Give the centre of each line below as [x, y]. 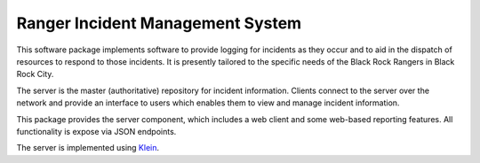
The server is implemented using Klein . [88, 148]
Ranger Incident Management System [159, 23]
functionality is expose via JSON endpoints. [96, 131]
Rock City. [35, 74]
